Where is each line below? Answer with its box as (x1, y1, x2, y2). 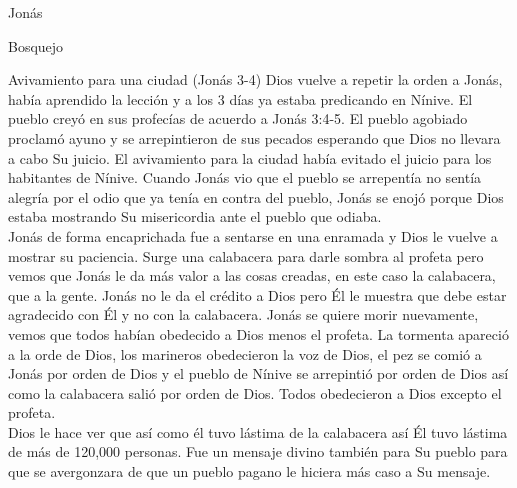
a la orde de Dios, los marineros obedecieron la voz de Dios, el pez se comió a (8, 343, 482, 364)
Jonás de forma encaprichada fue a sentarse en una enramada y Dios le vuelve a (8, 225, 498, 246)
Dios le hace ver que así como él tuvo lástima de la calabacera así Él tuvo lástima (8, 421, 508, 442)
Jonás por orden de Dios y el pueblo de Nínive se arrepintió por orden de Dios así (8, 363, 509, 384)
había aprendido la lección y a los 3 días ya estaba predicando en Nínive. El (8, 88, 473, 109)
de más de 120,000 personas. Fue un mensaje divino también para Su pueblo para (8, 441, 508, 462)
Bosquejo (8, 35, 64, 56)
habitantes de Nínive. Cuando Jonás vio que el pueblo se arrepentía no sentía (8, 167, 482, 188)
